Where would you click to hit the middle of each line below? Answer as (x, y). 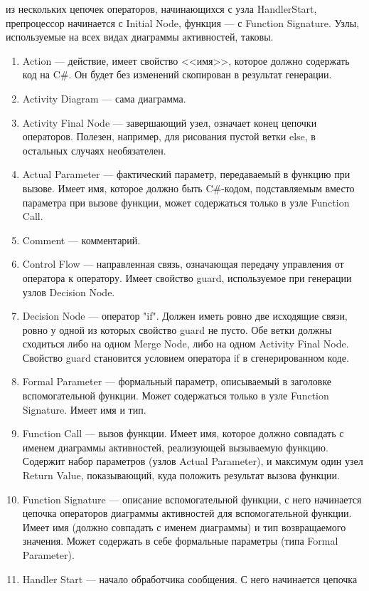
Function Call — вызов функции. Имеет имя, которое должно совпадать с (183, 433)
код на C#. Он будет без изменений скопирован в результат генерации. (177, 74)
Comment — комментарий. (81, 240)
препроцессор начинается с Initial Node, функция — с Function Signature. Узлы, (183, 22)
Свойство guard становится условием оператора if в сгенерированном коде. (186, 357)
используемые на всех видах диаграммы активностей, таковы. (140, 37)
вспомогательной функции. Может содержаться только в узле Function (176, 396)
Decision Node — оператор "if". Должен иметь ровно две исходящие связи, (185, 316)
